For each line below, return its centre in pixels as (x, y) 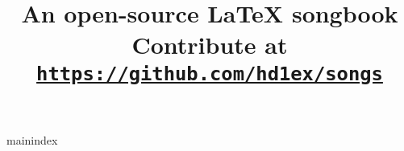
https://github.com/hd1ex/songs (210, 73)
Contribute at (210, 45)
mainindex (32, 139)
